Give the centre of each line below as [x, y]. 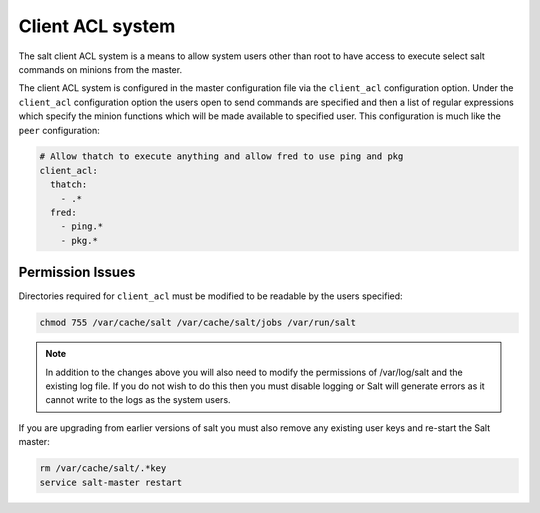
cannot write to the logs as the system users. [138, 400]
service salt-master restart [111, 482]
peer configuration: [59, 130]
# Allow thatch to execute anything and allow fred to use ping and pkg [221, 156]
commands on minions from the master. [100, 69]
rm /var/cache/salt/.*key [103, 468]
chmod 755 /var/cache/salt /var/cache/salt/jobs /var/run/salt [198, 323]
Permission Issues [77, 272]
